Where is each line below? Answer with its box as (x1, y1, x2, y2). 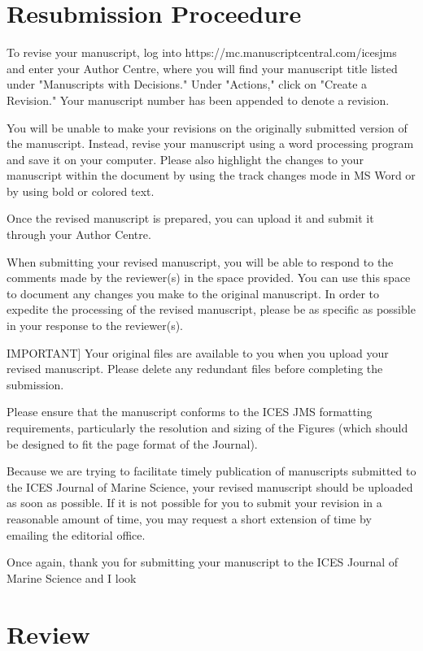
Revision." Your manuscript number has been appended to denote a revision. (7, 91, 390, 108)
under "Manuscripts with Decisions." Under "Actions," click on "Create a (7, 76, 368, 93)
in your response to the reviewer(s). (7, 317, 183, 334)
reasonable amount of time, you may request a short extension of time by (7, 510, 372, 527)
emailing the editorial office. (7, 526, 146, 543)
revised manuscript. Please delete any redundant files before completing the (7, 360, 383, 377)
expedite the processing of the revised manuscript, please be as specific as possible (7, 301, 416, 318)
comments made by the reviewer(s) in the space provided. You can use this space (7, 269, 411, 286)
